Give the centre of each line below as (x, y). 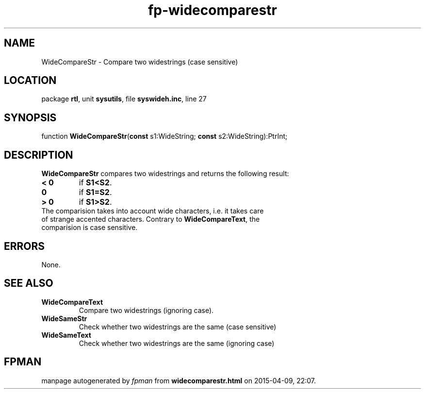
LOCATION (30, 81)
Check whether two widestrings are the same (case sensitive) (178, 327)
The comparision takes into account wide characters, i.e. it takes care (153, 211)
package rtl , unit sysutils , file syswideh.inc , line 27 (124, 99)
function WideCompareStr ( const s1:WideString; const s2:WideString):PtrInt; (164, 136)
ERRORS (25, 246)
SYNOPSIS (30, 117)
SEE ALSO (29, 283)
